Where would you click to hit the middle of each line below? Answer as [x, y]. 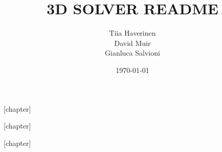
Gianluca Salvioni [132, 53]
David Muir [132, 43]
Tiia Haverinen [132, 33]
